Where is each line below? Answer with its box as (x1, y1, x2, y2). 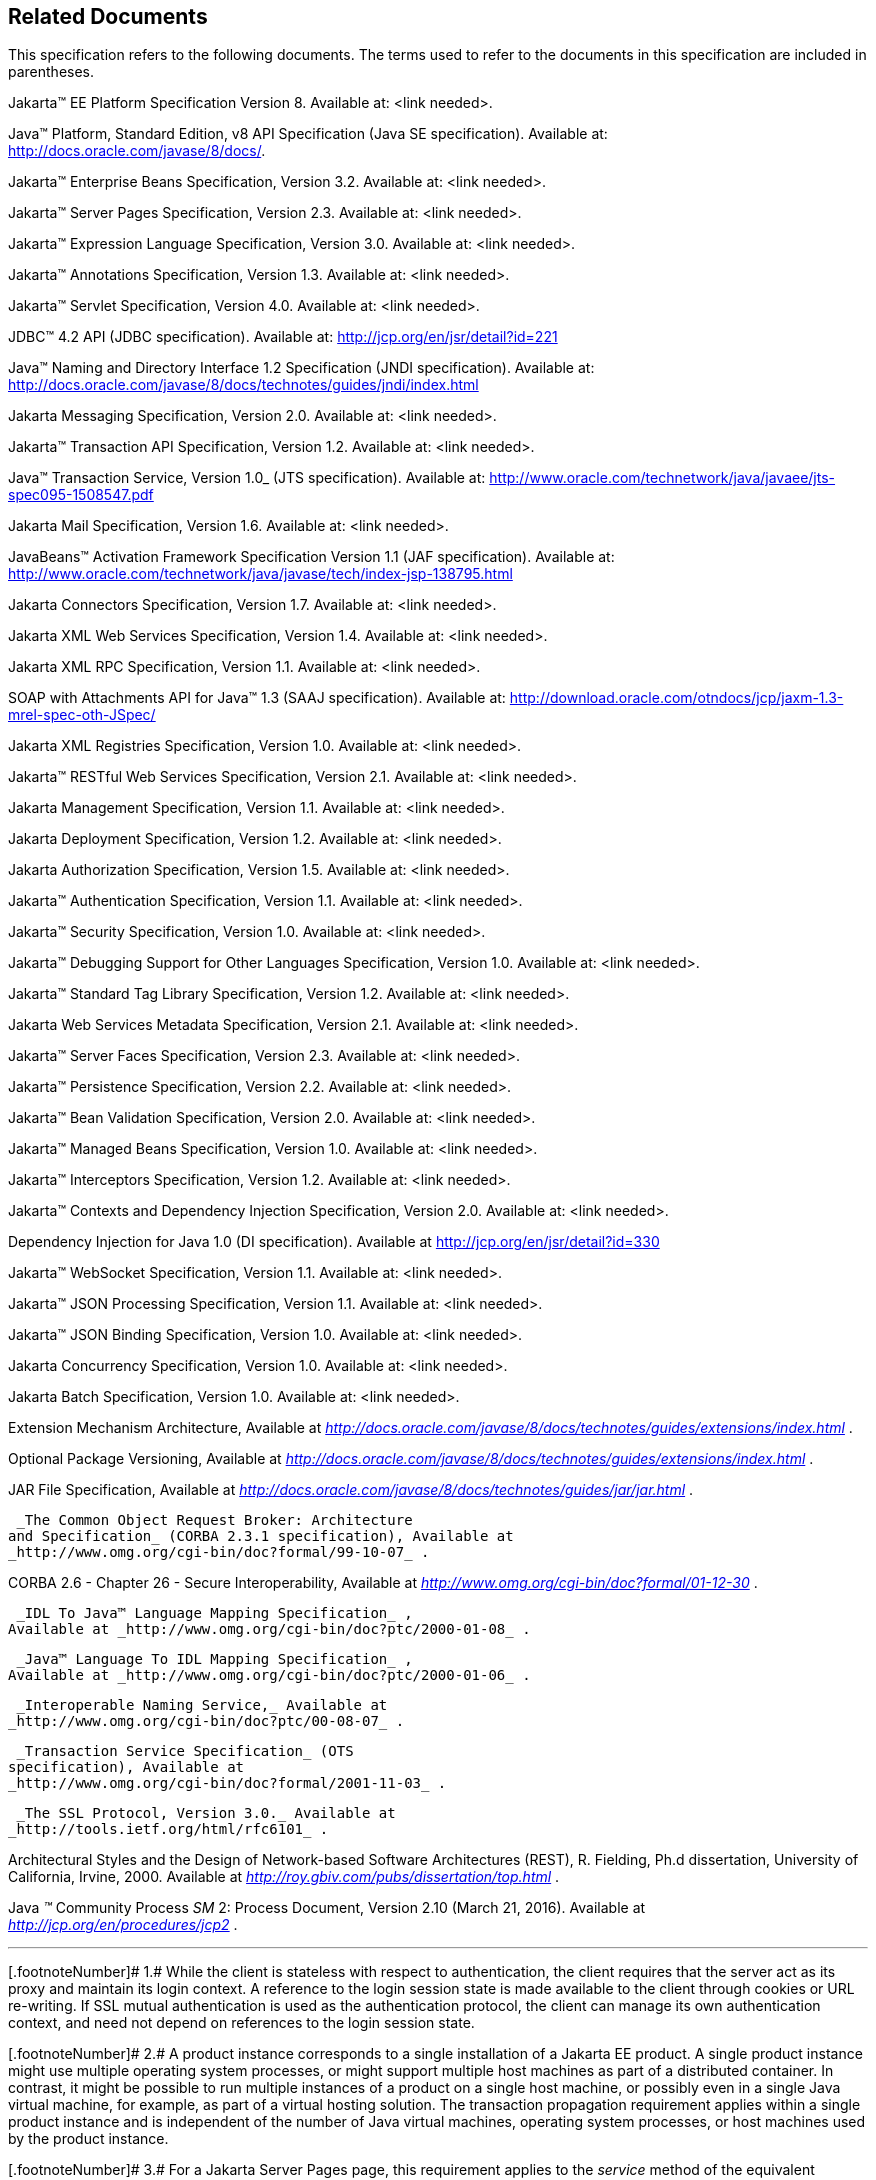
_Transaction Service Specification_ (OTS (16, 1743, 354, 1760)
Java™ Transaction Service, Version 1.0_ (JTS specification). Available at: (8, 469, 486, 487)
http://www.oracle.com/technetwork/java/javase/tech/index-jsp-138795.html (8, 565, 513, 583)
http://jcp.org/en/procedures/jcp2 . (8, 1916, 238, 1934)
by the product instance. (8, 2130, 169, 2148)
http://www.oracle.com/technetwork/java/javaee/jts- (489, 469, 836, 487)
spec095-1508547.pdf (8, 486, 154, 504)
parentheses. (8, 63, 95, 81)
